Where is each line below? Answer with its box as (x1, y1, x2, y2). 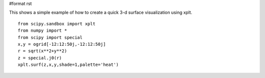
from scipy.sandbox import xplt (18, 21, 96, 26)
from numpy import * (18, 28, 67, 34)
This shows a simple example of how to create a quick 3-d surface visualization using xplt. (9, 10, 192, 16)
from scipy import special (18, 35, 83, 40)
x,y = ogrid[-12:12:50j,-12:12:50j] (18, 41, 106, 47)
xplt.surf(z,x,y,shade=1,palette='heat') (18, 62, 119, 68)
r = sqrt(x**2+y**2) (18, 48, 67, 54)
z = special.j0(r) (18, 55, 62, 60)
